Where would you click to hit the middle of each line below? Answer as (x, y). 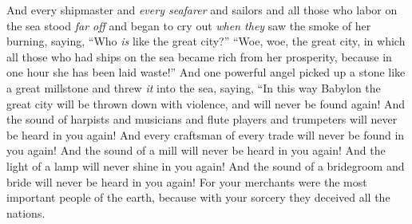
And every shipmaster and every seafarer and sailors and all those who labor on (202, 10)
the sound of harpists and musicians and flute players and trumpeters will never (202, 119)
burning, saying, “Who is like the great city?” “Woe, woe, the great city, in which (206, 41)
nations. (26, 212)
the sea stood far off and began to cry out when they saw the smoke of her (189, 25)
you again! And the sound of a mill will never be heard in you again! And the (196, 150)
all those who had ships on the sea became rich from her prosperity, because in (199, 56)
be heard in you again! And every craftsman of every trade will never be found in (206, 134)
